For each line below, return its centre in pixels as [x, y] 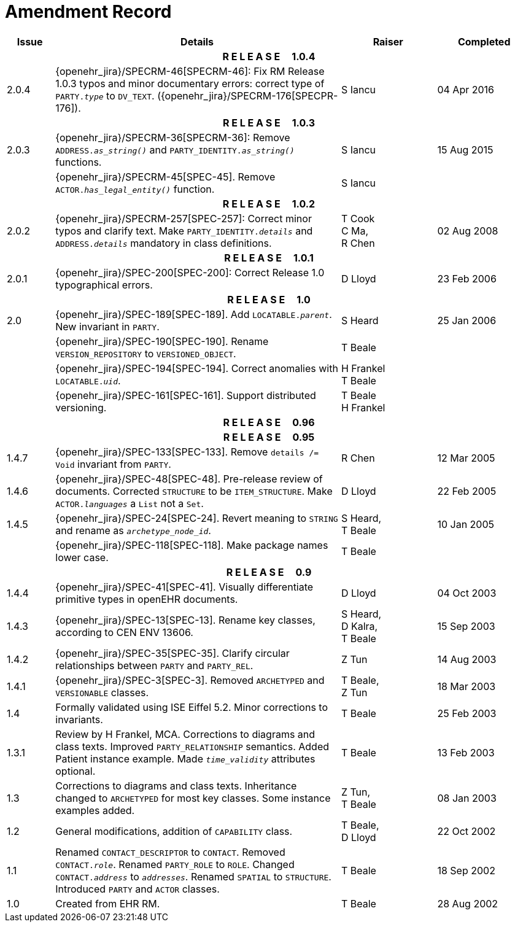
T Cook [358, 218]
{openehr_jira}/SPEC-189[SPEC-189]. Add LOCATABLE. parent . [194, 314]
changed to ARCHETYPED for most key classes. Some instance [193, 798]
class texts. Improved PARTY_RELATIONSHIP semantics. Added [192, 746]
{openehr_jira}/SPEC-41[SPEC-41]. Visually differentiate [184, 587]
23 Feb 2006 [467, 278]
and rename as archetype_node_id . [133, 530]
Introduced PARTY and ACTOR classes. [137, 889]
